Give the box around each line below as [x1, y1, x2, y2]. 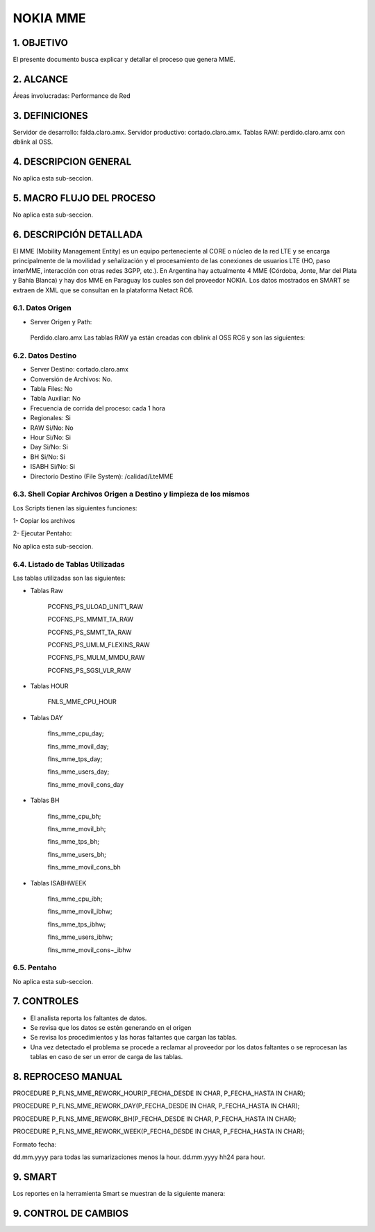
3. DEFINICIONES [12, 110, 88, 122]
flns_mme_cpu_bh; [47, 812, 101, 820]
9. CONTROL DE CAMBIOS [12, 1207, 128, 1219]
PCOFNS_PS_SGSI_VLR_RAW [47, 666, 131, 674]
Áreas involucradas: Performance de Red [12, 91, 131, 100]
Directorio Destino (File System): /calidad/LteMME [30, 472, 174, 481]
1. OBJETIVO [12, 37, 69, 49]
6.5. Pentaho [12, 963, 57, 972]
